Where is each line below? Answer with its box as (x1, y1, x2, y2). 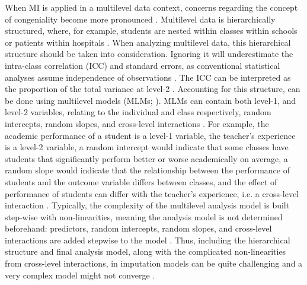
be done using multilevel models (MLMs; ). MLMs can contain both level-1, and (5, 94, 296, 106)
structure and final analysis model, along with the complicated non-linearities (5, 245, 286, 258)
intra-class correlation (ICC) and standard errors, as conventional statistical (5, 59, 280, 71)
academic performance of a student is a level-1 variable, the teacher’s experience (5, 129, 296, 141)
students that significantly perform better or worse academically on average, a (5, 152, 288, 164)
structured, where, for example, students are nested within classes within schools (5, 24, 298, 37)
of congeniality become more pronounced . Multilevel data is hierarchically (5, 12, 276, 25)
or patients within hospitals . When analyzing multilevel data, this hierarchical (5, 36, 291, 48)
